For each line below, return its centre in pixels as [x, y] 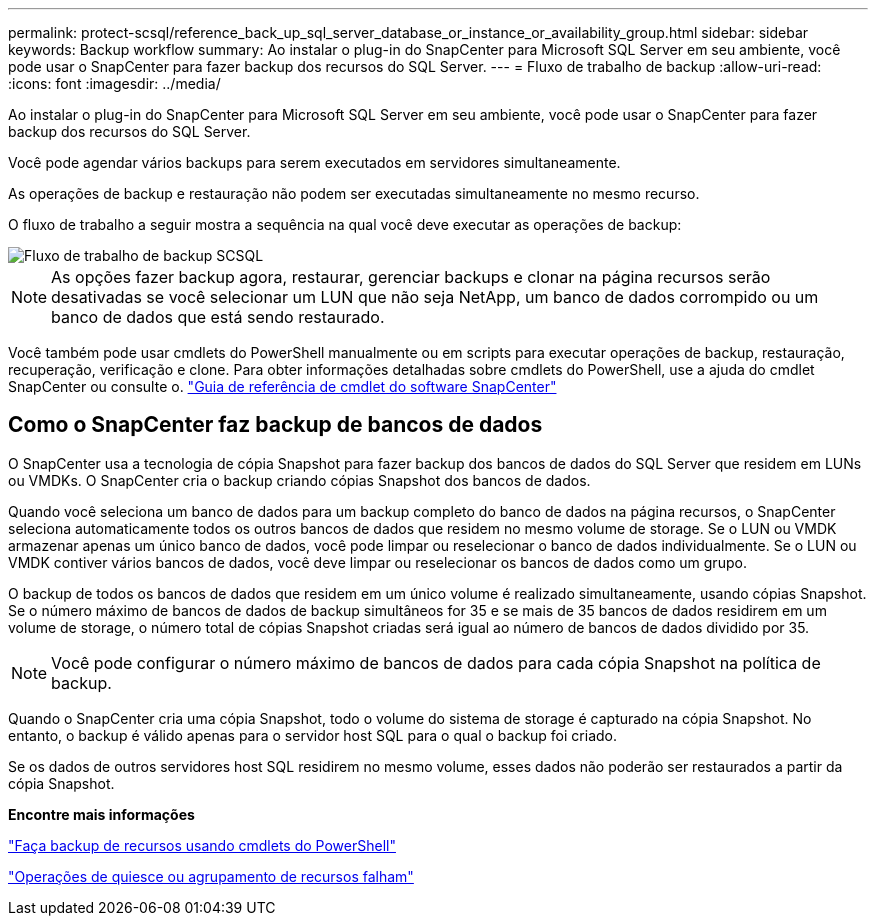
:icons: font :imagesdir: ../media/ [114, 83]
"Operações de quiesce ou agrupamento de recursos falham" [211, 876]
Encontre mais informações [101, 814]
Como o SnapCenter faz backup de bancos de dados [275, 425]
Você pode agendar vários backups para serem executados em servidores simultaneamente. [314, 162]
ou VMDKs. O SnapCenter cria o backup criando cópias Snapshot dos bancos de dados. [299, 480]
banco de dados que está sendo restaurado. [218, 317]
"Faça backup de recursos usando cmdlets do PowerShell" [202, 845]
